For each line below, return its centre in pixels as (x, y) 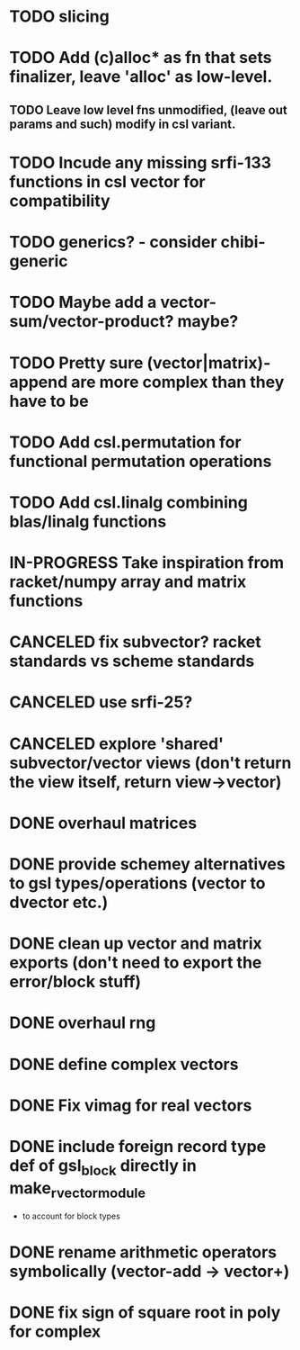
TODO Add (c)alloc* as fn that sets (141, 58)
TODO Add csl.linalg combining (129, 502)
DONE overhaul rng (83, 1023)
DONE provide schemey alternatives (147, 864)
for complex (55, 1332)
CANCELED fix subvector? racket (136, 642)
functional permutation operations (141, 461)
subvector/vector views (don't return (150, 763)
